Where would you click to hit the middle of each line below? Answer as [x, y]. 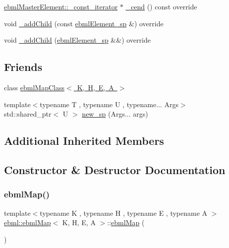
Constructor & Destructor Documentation [115, 169]
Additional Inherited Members [84, 141]
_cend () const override [161, 6]
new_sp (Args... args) [115, 114]
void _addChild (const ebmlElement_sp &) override [84, 23]
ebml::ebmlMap [28, 222]
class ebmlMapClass [34, 87]
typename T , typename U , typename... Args [109, 104]
